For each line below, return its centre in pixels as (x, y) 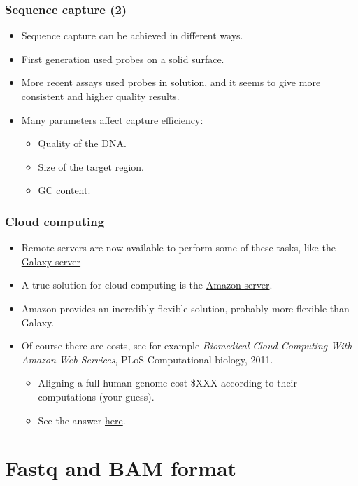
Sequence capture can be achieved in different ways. (132, 35)
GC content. (64, 190)
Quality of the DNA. (82, 143)
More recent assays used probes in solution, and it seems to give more (171, 82)
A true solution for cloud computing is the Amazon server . (147, 285)
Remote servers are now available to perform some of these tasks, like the (178, 248)
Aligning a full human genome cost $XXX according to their (167, 383)
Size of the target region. (91, 166)
